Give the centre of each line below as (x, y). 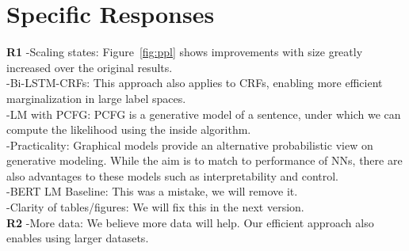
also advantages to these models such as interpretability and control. (173, 175)
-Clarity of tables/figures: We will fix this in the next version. (155, 207)
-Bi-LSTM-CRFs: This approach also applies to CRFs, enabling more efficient (195, 83)
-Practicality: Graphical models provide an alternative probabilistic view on (190, 145)
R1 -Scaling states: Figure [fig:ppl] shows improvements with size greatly (185, 52)
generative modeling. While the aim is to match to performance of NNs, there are (204, 160)
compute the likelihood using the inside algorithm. (129, 129)
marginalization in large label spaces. (96, 98)
